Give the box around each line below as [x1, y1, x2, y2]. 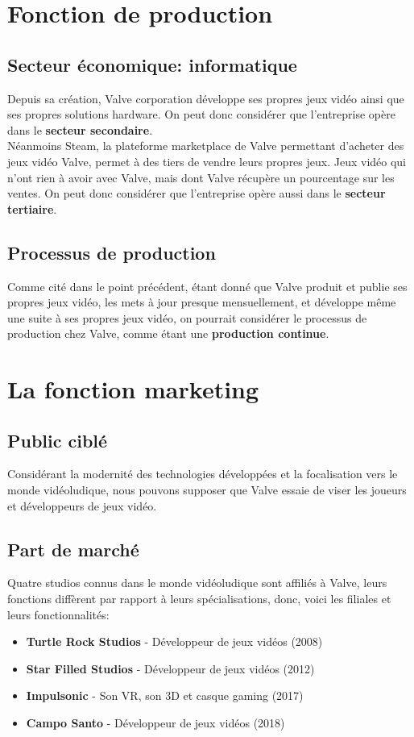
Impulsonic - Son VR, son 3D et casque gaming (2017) [26, 687, 304, 704]
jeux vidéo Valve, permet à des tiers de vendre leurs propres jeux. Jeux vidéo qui [7, 152, 407, 169]
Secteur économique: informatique [7, 52, 297, 77]
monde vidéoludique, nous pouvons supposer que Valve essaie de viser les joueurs [7, 481, 407, 498]
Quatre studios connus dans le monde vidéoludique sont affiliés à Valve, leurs [7, 574, 387, 591]
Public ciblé [7, 427, 108, 452]
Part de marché [7, 536, 139, 561]
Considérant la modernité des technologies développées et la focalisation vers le [7, 465, 398, 482]
